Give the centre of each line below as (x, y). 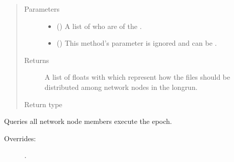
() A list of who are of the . (99, 26)
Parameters (42, 9)
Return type (43, 104)
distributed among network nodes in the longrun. (121, 87)
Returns (37, 60)
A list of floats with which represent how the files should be (137, 77)
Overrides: (20, 138)
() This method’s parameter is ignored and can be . (137, 43)
